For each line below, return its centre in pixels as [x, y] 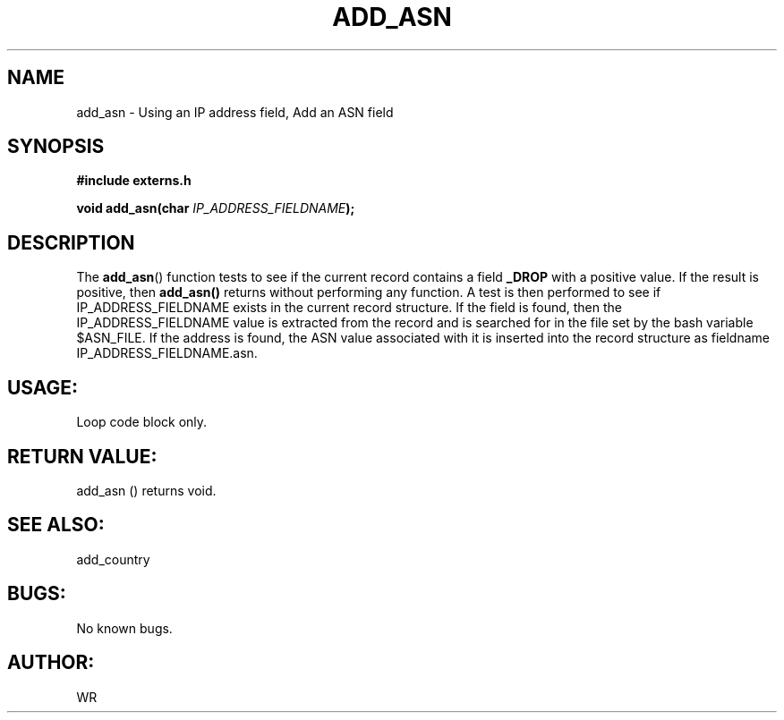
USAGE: [43, 387]
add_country [113, 559]
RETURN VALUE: [82, 456]
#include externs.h [134, 181]
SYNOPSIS [56, 147]
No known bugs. [124, 628]
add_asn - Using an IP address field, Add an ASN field [235, 112]
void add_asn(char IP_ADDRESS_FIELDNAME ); [216, 208]
